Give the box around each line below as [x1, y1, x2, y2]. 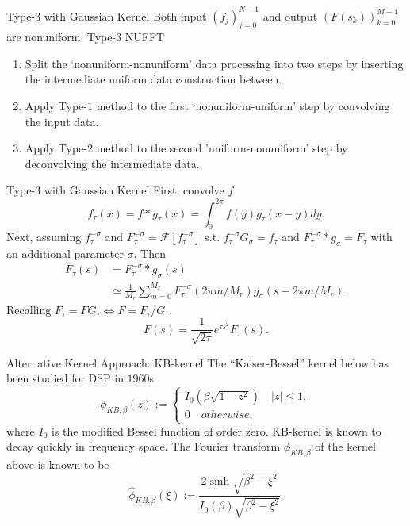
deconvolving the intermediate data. [25, 155, 200, 171]
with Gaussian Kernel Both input [44, 7, 207, 24]
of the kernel [315, 438, 376, 455]
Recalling [6, 301, 52, 317]
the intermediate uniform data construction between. [25, 71, 282, 87]
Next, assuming [6, 228, 82, 245]
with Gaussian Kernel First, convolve [44, 182, 224, 198]
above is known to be [6, 456, 109, 473]
